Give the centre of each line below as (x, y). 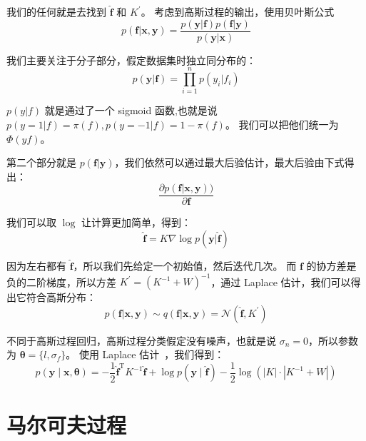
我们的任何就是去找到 (56, 11)
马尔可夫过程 (67, 424)
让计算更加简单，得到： (136, 222)
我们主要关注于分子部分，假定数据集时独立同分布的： (131, 60)
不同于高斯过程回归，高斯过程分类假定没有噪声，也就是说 (141, 340)
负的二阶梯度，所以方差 (61, 282)
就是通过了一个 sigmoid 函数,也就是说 (131, 110)
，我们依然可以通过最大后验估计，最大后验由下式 (229, 162)
